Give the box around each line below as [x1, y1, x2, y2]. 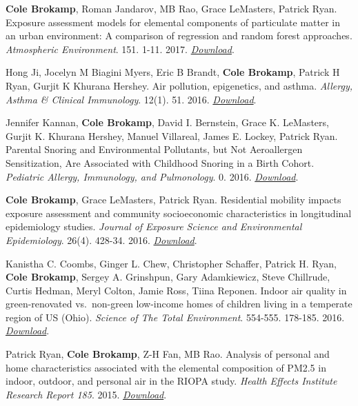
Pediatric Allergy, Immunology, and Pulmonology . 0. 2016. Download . [6, 169, 299, 183]
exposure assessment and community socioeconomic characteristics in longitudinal [6, 205, 352, 220]
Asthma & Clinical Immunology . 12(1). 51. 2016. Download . [6, 92, 257, 106]
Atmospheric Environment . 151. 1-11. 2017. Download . [6, 41, 235, 56]
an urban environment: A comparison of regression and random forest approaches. [6, 28, 352, 43]
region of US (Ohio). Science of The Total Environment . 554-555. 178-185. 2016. [6, 309, 345, 324]
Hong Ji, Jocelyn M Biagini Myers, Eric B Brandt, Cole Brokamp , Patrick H [6, 65, 340, 79]
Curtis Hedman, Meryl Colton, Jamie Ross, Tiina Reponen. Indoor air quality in [6, 283, 347, 297]
